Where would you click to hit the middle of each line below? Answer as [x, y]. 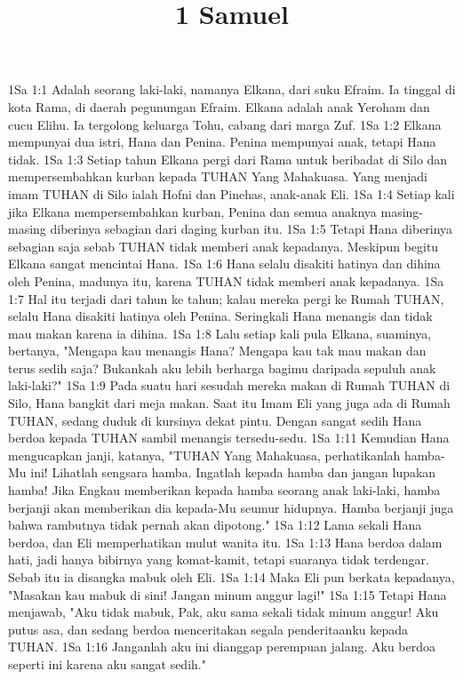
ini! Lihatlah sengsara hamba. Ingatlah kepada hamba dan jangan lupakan [233, 472]
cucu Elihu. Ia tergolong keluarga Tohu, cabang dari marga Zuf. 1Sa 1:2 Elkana [225, 124]
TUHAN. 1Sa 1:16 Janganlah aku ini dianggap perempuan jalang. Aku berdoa [222, 647]
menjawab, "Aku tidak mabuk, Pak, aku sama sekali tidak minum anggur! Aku [224, 612]
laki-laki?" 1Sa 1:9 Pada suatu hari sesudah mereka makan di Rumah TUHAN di [229, 385]
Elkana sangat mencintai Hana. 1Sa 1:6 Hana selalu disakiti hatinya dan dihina [224, 264]
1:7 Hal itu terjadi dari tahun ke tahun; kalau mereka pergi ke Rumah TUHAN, [226, 298]
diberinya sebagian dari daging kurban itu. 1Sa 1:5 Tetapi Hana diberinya [251, 229]
